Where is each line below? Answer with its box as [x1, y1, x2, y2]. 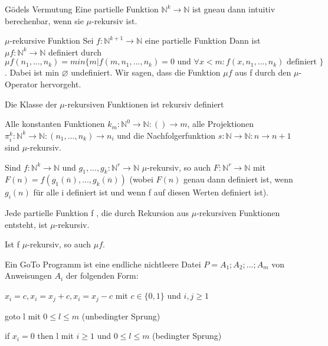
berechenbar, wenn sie [5, 14, 84, 27]
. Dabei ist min [5, 66, 60, 79]
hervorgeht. [40, 77, 81, 90]
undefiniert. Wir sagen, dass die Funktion [71, 66, 221, 79]
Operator [5, 77, 38, 90]
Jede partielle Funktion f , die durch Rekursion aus [5, 207, 189, 219]
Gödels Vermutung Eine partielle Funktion [5, 3, 159, 15]
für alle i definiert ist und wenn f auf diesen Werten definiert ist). [33, 186, 269, 198]
